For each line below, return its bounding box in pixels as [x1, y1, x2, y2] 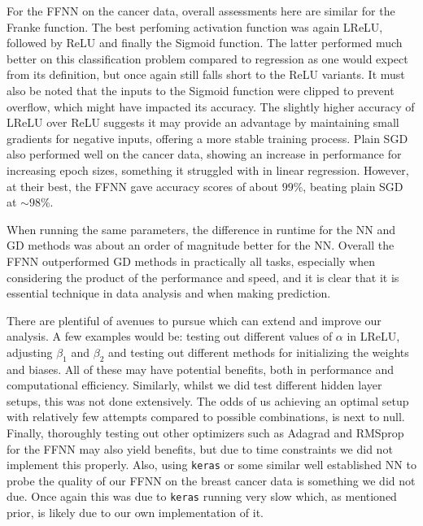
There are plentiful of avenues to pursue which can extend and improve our [7, 311, 382, 328]
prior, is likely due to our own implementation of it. [7, 504, 264, 521]
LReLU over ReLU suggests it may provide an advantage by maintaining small [7, 114, 399, 131]
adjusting [7, 343, 53, 360]
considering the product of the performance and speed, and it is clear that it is [7, 268, 399, 285]
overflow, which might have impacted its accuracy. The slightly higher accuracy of [7, 98, 415, 115]
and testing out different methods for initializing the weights [107, 343, 409, 360]
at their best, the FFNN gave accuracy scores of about [7, 177, 278, 194]
